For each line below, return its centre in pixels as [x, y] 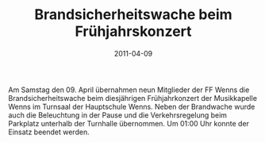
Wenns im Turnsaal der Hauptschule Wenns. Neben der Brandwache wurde [132, 106]
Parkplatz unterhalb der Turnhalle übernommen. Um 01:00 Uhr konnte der [129, 123]
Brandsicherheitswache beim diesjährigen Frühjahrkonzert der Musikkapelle [133, 98]
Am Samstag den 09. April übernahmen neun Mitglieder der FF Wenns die [129, 90]
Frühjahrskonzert [133, 31]
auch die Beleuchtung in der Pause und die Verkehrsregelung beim [118, 115]
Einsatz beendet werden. [49, 132]
